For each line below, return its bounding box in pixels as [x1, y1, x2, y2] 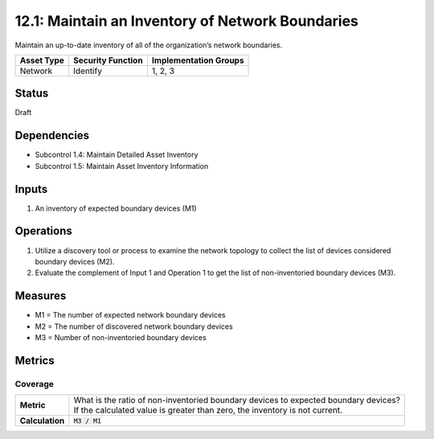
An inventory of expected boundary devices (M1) [35, 203, 197, 213]
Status [14, 87, 49, 101]
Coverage [14, 378, 55, 389]
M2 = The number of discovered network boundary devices [35, 322, 233, 331]
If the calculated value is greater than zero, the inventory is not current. [73, 404, 343, 416]
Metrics [14, 354, 55, 367]
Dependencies [14, 129, 90, 142]
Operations [14, 224, 72, 238]
